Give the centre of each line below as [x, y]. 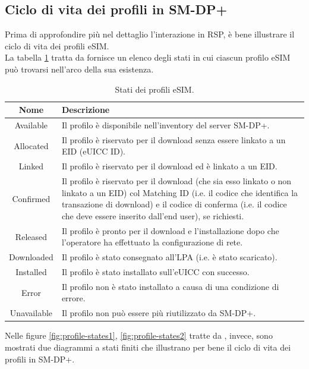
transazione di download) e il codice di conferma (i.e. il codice [174, 204]
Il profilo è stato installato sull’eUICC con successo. [155, 272]
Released [31, 236]
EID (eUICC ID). [94, 151]
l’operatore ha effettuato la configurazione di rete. [152, 242]
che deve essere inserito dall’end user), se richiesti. [153, 215]
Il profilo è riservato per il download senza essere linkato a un [174, 139]
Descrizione [86, 110]
